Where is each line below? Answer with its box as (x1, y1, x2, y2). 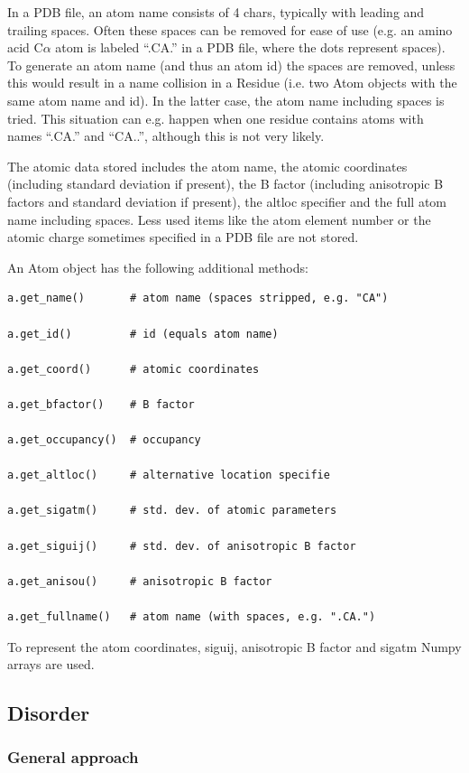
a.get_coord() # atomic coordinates (7, 362, 260, 376)
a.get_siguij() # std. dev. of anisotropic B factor (7, 539, 356, 553)
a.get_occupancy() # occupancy (7, 433, 201, 447)
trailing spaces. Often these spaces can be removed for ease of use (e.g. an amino (7, 20, 453, 39)
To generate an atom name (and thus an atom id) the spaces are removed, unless (7, 55, 455, 74)
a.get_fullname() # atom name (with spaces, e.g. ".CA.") (7, 610, 376, 623)
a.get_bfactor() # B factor (7, 397, 195, 411)
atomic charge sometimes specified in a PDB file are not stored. (7, 228, 359, 247)
